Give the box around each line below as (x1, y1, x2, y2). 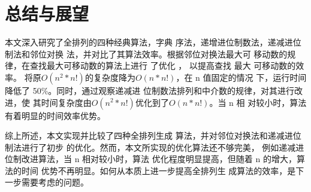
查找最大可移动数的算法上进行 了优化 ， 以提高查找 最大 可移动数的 (29, 59, 296, 72)
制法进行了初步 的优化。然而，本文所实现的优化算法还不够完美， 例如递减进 (5, 141, 304, 153)
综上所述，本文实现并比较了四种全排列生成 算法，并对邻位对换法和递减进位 (5, 129, 301, 142)
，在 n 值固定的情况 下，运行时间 (176, 71, 307, 83)
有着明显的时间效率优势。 (5, 109, 105, 121)
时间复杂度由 (41, 96, 92, 108)
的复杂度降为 (84, 71, 135, 83)
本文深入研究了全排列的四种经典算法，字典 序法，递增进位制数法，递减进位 (5, 36, 301, 48)
